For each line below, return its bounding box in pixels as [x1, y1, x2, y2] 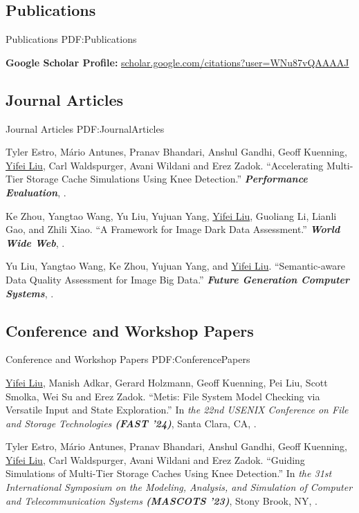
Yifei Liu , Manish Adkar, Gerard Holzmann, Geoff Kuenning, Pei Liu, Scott [6, 375, 328, 389]
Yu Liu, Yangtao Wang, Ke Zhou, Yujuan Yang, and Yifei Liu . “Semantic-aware [6, 259, 345, 273]
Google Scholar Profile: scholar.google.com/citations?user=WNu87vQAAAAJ [6, 55, 349, 69]
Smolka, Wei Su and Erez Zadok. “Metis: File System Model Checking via [6, 389, 320, 403]
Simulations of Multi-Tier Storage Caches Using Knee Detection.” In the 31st [6, 466, 332, 481]
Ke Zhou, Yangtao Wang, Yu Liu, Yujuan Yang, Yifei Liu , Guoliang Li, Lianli [6, 208, 337, 223]
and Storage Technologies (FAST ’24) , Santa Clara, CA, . [6, 416, 257, 430]
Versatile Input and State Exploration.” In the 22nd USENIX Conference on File [6, 402, 349, 417]
